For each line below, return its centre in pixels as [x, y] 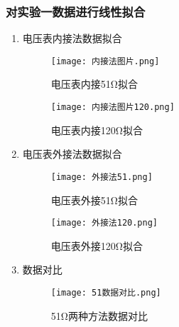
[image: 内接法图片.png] [105, 61]
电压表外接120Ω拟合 [97, 245]
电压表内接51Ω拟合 [94, 84]
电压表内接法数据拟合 [72, 38]
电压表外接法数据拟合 [72, 154]
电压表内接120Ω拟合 [97, 130]
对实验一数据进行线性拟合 [76, 11]
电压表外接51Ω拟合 [94, 200]
